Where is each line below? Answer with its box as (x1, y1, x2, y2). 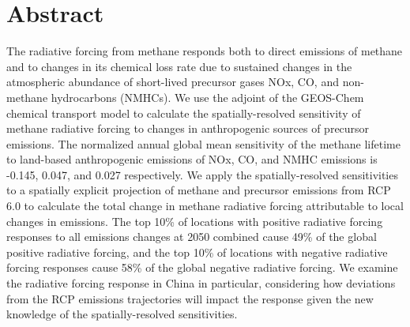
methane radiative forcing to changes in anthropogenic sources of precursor (6, 120, 370, 137)
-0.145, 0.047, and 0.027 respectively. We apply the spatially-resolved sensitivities (6, 166, 398, 182)
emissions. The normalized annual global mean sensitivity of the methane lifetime (6, 135, 401, 152)
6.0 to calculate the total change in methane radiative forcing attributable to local (6, 197, 404, 214)
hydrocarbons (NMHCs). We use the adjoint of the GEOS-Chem (51, 88, 364, 105)
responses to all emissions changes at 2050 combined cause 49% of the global (6, 228, 377, 245)
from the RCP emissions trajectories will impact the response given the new (6, 290, 374, 306)
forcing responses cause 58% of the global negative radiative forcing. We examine (6, 259, 398, 276)
